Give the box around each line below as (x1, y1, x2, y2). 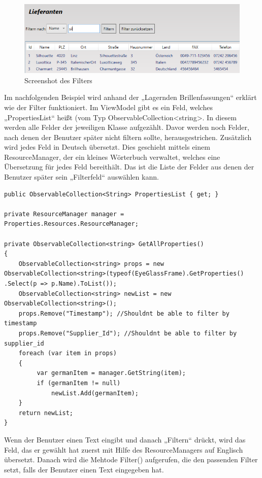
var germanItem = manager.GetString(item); (37, 369, 186, 377)
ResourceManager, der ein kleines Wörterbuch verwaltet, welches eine (4, 151, 220, 162)
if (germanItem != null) (37, 379, 121, 387)
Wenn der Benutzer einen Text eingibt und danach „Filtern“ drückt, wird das (4, 434, 246, 445)
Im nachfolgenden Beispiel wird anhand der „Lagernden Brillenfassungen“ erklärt (4, 92, 257, 103)
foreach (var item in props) (18, 350, 117, 357)
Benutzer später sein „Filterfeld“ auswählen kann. (4, 172, 159, 182)
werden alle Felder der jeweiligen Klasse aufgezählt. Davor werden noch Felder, (4, 122, 249, 132)
